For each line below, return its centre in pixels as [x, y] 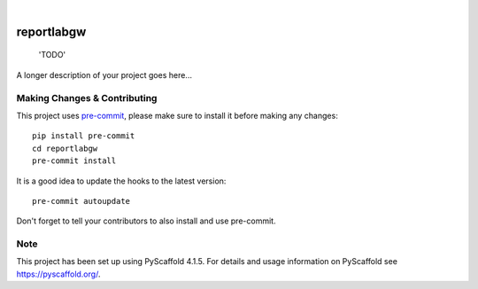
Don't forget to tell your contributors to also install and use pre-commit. [146, 221]
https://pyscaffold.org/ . [58, 274]
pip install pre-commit [84, 136]
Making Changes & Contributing [87, 98]
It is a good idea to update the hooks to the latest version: [121, 181]
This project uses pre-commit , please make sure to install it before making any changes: [177, 115]
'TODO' [52, 55]
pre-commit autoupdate [81, 201]
